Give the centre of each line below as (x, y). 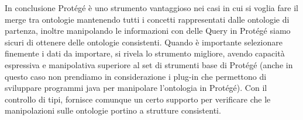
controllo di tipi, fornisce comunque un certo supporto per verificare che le (138, 99)
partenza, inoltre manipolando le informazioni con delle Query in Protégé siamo (148, 31)
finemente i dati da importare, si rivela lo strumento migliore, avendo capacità (145, 53)
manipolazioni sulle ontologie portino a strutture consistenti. (113, 110)
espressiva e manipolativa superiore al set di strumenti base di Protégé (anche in (149, 64)
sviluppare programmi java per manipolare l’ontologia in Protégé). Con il (136, 88)
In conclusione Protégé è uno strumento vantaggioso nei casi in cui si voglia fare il (151, 8)
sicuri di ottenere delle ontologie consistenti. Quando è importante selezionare (144, 42)
